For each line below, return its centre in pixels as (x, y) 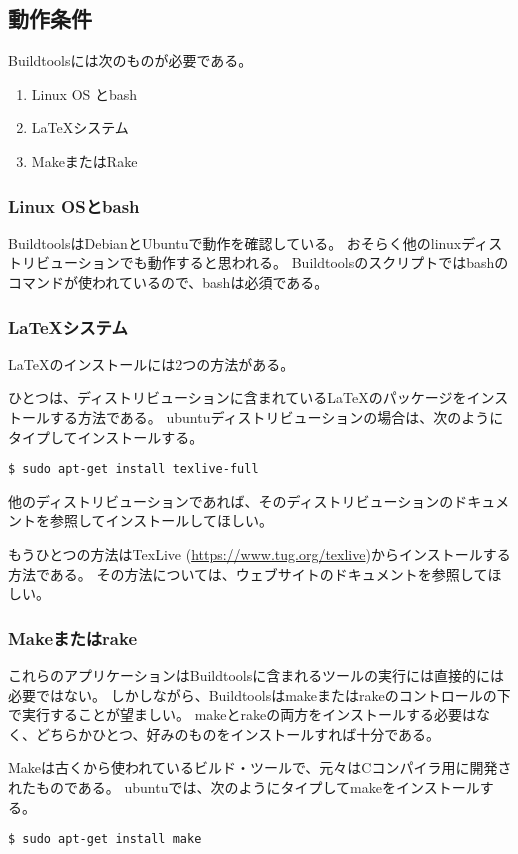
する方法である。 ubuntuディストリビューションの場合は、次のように (276, 416)
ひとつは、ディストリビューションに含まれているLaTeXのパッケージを (237, 397)
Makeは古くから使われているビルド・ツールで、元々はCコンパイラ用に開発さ (260, 767)
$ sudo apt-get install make (105, 839)
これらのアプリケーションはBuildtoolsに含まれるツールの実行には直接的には (256, 675)
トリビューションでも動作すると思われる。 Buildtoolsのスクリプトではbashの (258, 262)
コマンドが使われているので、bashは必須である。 (168, 281)
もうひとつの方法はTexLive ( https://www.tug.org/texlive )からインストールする (259, 554)
